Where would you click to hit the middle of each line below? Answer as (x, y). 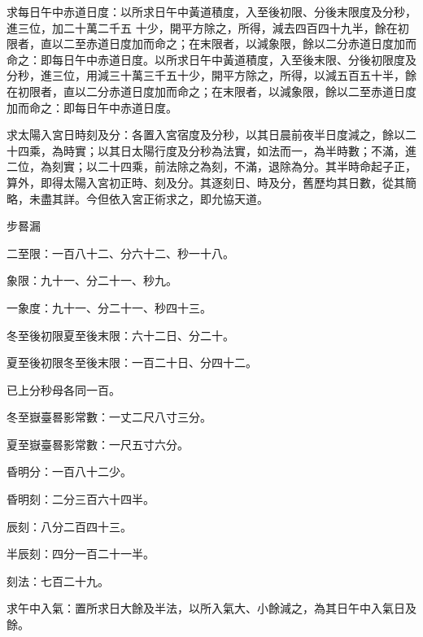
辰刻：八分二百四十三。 (69, 526)
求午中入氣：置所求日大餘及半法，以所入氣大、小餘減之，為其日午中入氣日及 (211, 608)
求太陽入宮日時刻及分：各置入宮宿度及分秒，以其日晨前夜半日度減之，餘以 (206, 135)
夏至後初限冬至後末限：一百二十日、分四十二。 (132, 362)
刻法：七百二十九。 (58, 580)
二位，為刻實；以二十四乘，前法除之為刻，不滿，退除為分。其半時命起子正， (211, 166)
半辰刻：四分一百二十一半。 (81, 554)
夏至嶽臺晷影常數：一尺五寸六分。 (98, 444)
